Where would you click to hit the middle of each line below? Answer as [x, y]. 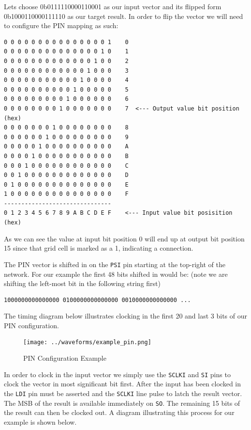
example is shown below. [40, 422]
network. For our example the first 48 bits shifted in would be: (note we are [116, 274]
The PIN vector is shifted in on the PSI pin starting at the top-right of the [115, 264]
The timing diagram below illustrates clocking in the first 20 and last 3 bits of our [125, 316]
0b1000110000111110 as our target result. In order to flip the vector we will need [124, 16]
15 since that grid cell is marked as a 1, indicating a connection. [99, 248]
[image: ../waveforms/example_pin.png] [87, 342]
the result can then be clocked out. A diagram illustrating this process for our [119, 412]
